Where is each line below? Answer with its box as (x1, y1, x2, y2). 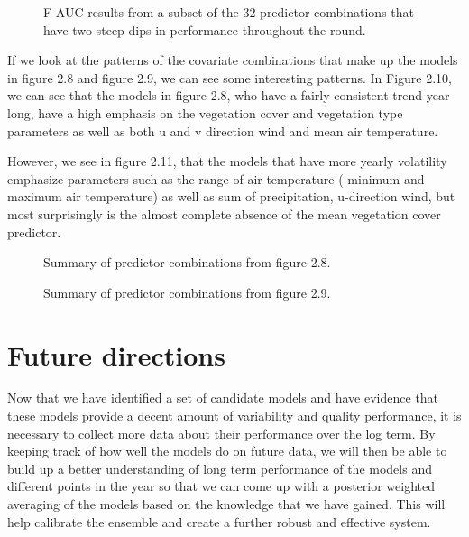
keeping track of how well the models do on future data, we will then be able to (7, 441, 447, 460)
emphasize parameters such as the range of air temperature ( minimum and (7, 169, 425, 188)
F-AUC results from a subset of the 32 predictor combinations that (43, 3, 414, 21)
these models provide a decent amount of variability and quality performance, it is (7, 406, 462, 425)
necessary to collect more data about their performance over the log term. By (7, 423, 436, 442)
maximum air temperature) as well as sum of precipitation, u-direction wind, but (7, 187, 455, 206)
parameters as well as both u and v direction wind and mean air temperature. (7, 121, 438, 140)
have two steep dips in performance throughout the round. (43, 20, 366, 39)
